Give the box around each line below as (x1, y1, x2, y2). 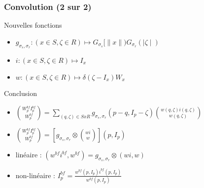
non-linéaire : (15, 170, 55, 180)
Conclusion (4, 88, 37, 98)
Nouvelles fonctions (4, 20, 62, 30)
